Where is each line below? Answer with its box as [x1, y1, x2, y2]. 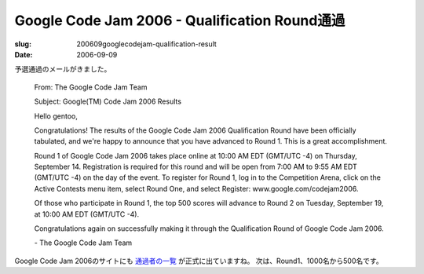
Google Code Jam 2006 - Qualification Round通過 [14, 12, 345, 29]
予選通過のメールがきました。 [14, 64, 111, 74]
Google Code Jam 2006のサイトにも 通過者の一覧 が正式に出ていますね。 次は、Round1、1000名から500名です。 [14, 256, 384, 265]
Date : [14, 49, 33, 59]
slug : [14, 39, 31, 49]
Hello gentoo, [34, 111, 78, 121]
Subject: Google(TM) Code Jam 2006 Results [34, 97, 182, 106]
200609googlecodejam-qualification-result [76, 39, 217, 49]
